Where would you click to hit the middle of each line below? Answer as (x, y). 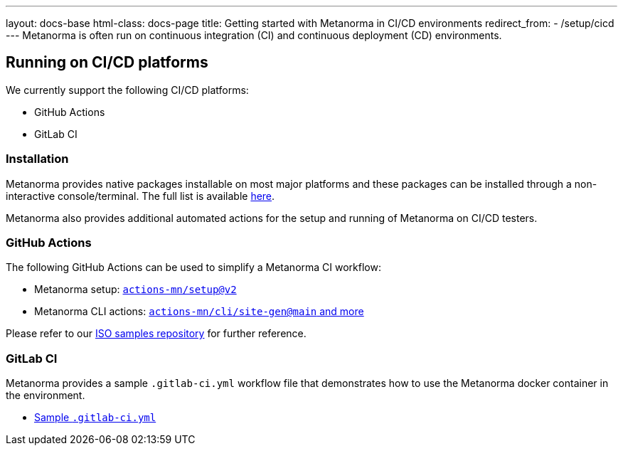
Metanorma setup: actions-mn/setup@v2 (135, 290)
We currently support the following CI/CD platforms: (127, 90)
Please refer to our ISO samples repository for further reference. (156, 334)
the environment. (46, 396)
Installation (37, 159)
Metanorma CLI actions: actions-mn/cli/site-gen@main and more (199, 312)
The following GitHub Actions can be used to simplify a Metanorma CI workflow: (193, 267)
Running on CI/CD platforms (107, 63)
